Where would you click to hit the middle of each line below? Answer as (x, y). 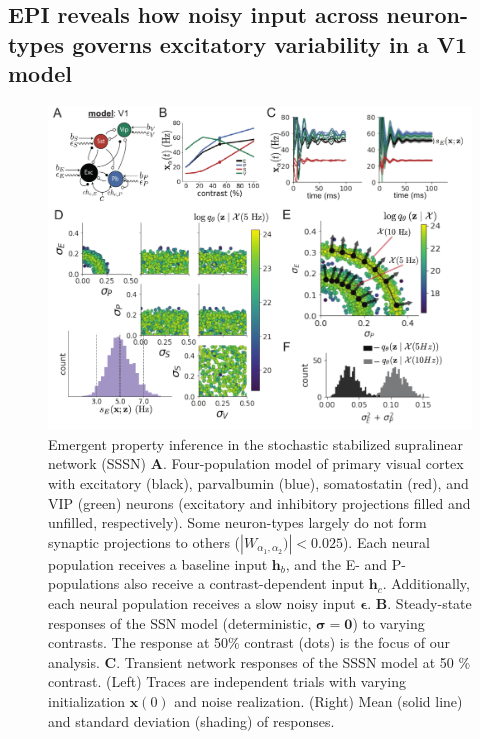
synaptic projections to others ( (144, 541)
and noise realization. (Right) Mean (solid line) (318, 700)
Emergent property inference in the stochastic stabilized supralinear (255, 443)
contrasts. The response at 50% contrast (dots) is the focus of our (249, 642)
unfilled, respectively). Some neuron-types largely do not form (237, 522)
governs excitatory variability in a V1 (270, 43)
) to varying (388, 622)
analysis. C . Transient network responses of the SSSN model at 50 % (259, 661)
